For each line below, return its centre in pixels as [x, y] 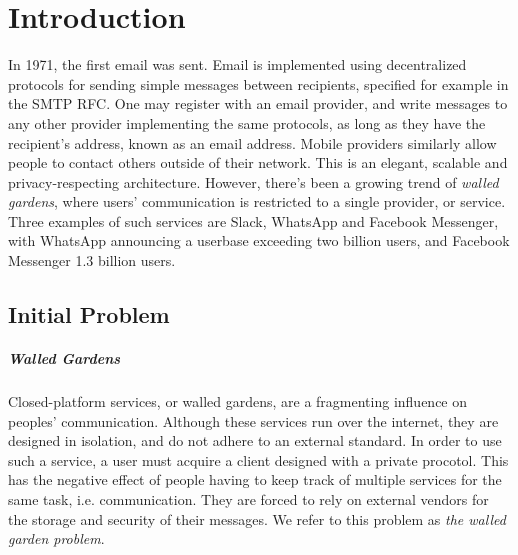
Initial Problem [89, 314]
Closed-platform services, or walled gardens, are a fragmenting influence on [238, 401]
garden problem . [56, 538]
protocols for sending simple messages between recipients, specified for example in [258, 83]
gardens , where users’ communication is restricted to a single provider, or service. [257, 201]
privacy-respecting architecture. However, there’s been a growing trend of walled [253, 181]
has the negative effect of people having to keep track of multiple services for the [255, 479]
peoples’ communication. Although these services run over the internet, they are [253, 420]
